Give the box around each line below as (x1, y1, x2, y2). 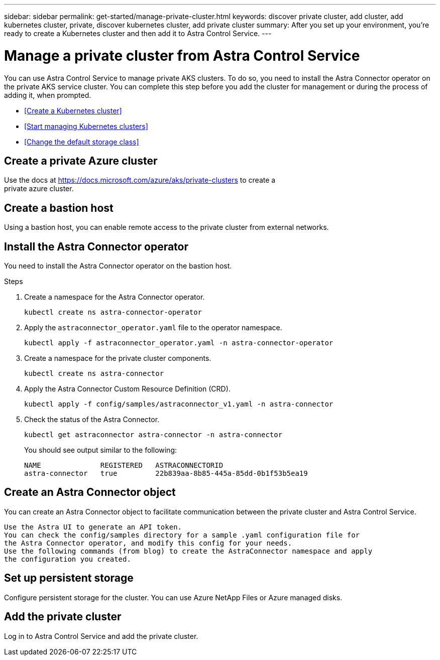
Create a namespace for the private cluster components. (24, 354, 211, 363)
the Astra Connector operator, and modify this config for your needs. (4, 539, 292, 547)
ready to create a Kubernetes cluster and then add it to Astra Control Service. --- (4, 29, 272, 38)
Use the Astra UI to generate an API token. (4, 522, 182, 531)
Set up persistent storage (4, 572, 134, 585)
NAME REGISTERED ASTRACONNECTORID (24, 461, 224, 470)
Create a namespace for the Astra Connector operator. (24, 293, 205, 302)
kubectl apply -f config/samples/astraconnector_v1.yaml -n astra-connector (24, 400, 334, 409)
